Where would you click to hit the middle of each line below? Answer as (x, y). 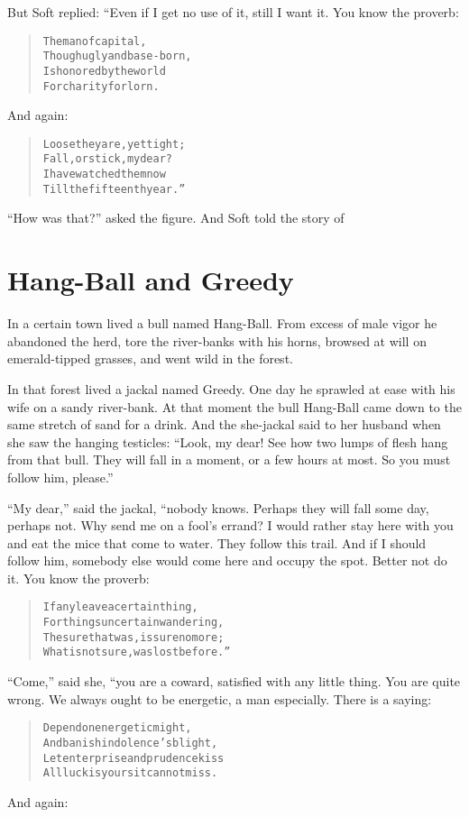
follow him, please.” (60, 477)
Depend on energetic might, (117, 728)
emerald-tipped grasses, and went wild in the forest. (150, 358)
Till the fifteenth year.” (114, 189)
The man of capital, (95, 41)
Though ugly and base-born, (117, 56)
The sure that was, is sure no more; (133, 637)
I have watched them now (104, 174)
